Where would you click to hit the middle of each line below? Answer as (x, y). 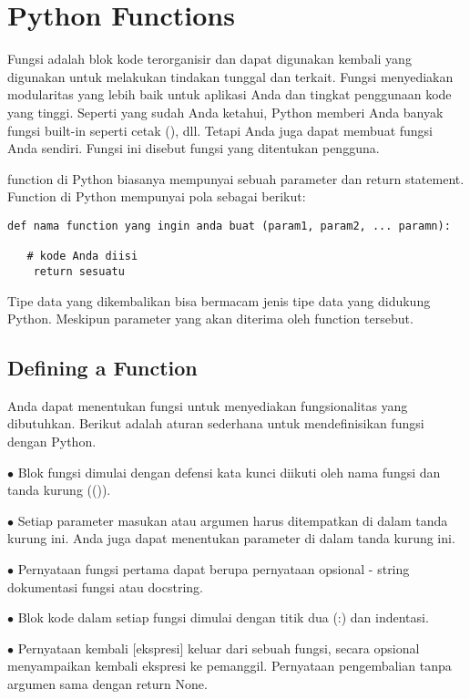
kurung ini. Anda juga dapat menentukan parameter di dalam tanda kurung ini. (231, 538)
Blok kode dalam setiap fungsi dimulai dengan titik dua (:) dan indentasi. (223, 617)
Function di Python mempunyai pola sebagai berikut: (157, 196)
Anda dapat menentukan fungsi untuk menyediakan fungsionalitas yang (208, 405)
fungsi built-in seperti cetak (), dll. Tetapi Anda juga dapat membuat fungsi (220, 130)
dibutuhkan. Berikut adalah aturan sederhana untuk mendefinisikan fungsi (216, 423)
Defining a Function (102, 368)
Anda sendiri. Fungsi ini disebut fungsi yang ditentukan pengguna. (194, 148)
